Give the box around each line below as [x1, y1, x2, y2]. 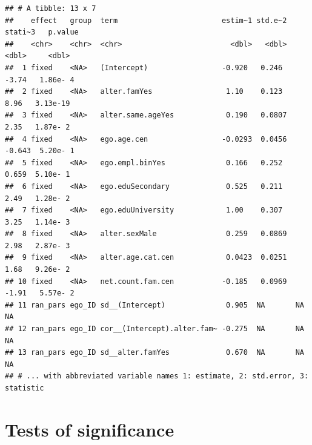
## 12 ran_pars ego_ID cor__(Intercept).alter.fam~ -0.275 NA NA [5, 325, 304, 334]
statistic [5, 384, 44, 392]
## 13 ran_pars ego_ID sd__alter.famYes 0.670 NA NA [5, 348, 304, 357]
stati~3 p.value [5, 28, 79, 37]
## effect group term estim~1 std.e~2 [5, 16, 287, 25]
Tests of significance [5, 417, 174, 441]
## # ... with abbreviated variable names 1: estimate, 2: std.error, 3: [5, 372, 309, 381]
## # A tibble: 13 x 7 [5, 4, 96, 13]
